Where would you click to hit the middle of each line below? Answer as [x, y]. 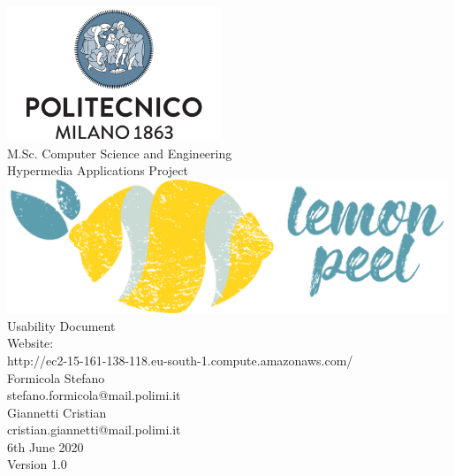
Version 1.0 [37, 464]
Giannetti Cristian [57, 412]
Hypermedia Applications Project [98, 170]
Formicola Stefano [56, 377]
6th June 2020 [45, 446]
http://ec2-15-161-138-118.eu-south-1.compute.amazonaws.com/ [180, 360]
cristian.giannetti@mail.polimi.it [94, 430]
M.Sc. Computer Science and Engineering [120, 153]
